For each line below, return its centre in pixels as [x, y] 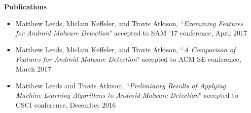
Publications [25, 6]
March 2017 [33, 68]
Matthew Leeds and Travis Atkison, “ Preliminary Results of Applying [121, 85]
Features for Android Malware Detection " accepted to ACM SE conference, [128, 59]
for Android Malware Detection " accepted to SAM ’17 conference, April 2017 [131, 33]
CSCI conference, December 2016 [66, 104]
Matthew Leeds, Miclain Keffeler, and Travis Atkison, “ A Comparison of [125, 49]
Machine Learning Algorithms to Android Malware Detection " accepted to [127, 95]
